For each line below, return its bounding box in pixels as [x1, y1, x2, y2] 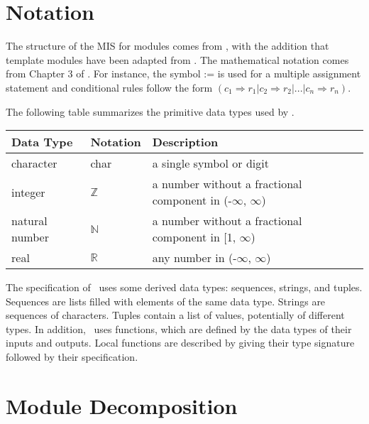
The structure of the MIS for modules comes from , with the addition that [6, 38, 329, 53]
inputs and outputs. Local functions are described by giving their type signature [6, 335, 355, 350]
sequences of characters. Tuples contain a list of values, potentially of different [6, 308, 345, 322]
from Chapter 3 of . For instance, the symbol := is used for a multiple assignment [6, 66, 361, 81]
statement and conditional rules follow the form [6, 80, 213, 94]
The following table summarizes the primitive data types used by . [6, 104, 294, 119]
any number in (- [152, 249, 237, 266]
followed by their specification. [6, 349, 138, 364]
